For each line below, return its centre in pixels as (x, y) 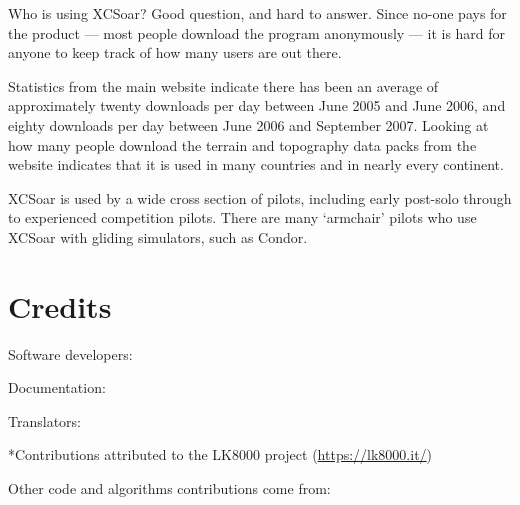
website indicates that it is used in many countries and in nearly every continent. (256, 164)
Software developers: (70, 353)
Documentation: (57, 387)
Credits (60, 305)
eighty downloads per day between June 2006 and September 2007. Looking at (248, 124)
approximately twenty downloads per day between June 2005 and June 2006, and (257, 105)
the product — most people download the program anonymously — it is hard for (257, 32)
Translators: (44, 420)
